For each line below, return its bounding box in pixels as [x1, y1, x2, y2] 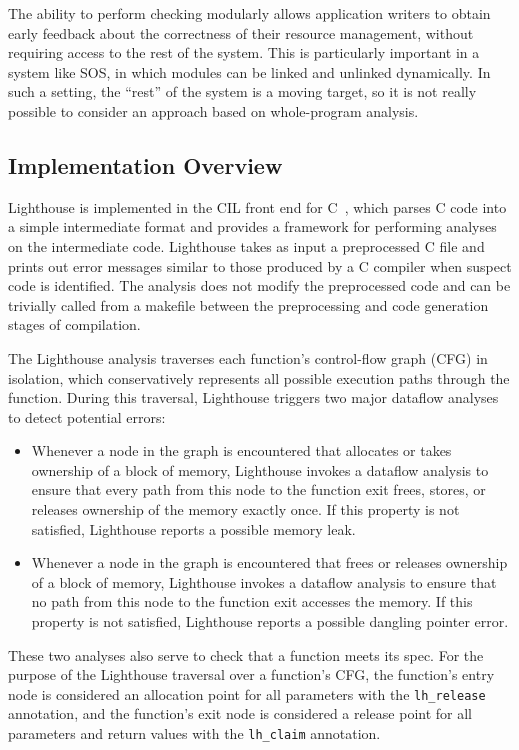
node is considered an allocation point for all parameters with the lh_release [8, 683, 486, 704]
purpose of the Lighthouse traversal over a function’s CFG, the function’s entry [8, 664, 495, 685]
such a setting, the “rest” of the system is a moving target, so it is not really [8, 81, 477, 102]
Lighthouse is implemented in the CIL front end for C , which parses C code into [8, 196, 507, 217]
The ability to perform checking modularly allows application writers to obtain [8, 3, 491, 23]
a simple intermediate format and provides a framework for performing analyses [8, 216, 497, 237]
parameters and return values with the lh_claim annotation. [8, 723, 381, 744]
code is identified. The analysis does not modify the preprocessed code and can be [8, 275, 511, 296]
